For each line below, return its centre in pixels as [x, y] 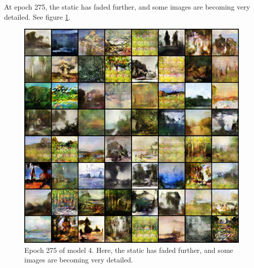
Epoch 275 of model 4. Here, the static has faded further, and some [129, 250]
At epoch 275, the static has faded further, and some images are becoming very [127, 7]
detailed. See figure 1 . [37, 16]
